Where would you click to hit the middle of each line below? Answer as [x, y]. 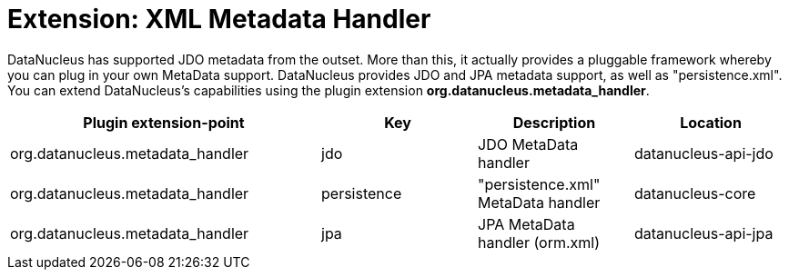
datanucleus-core [695, 193]
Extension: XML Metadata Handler [219, 19]
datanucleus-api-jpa [704, 233]
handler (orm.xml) [539, 242]
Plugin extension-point [164, 122]
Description [554, 122]
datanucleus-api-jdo [704, 153]
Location [711, 122]
